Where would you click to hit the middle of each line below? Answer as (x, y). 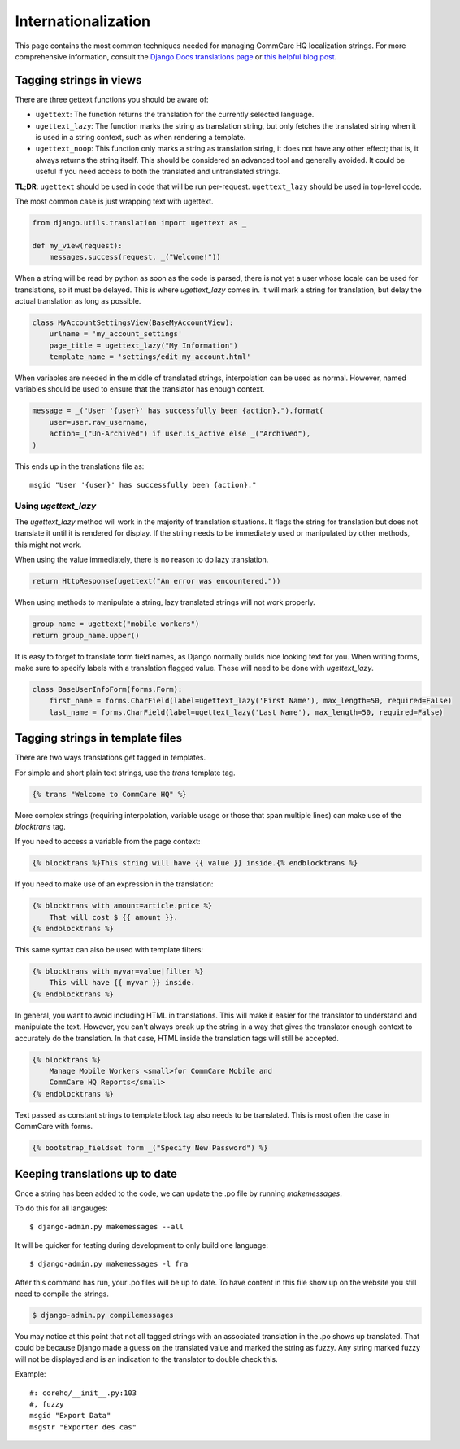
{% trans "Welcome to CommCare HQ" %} (109, 794)
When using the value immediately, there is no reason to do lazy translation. (142, 560)
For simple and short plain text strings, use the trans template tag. (125, 773)
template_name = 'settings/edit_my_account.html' (150, 357)
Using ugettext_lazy (56, 506)
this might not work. (48, 545)
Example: (30, 1374)
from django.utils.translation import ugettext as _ (139, 223)
